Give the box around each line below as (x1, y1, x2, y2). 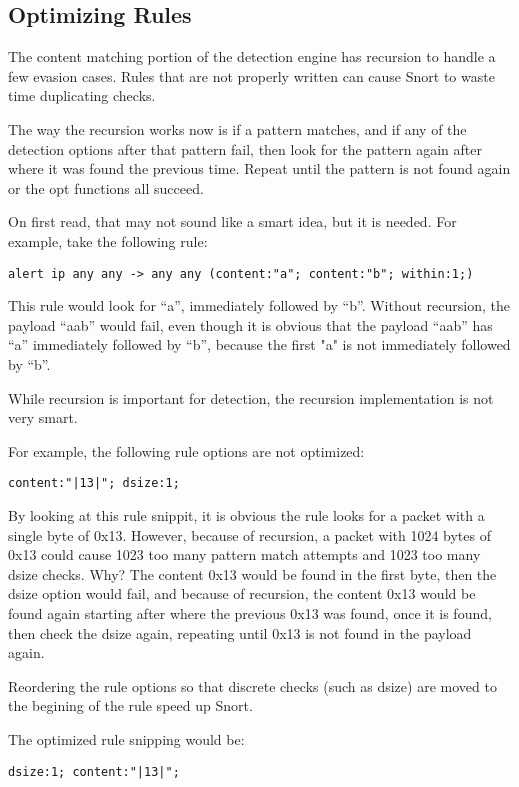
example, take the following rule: (8, 230, 208, 251)
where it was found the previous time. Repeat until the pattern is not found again (8, 158, 511, 179)
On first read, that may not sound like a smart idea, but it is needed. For (8, 211, 457, 232)
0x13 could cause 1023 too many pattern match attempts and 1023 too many (8, 544, 481, 565)
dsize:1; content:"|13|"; (8, 764, 180, 779)
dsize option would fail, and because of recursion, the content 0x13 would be (8, 583, 476, 604)
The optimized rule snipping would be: (8, 728, 245, 749)
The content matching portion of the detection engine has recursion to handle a (8, 46, 496, 67)
